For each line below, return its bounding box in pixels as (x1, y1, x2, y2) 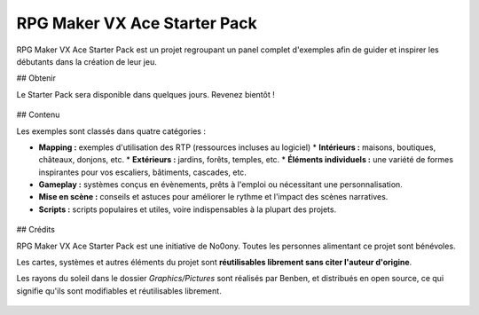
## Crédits (16, 224, 55, 235)
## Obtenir (16, 73, 57, 83)
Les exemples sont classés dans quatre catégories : (16, 125, 206, 137)
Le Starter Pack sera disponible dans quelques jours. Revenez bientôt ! (16, 89, 275, 99)
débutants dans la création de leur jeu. (16, 56, 157, 67)
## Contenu (16, 109, 60, 120)
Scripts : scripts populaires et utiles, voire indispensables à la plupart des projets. (38, 204, 337, 215)
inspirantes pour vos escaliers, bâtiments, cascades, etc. (38, 167, 247, 177)
